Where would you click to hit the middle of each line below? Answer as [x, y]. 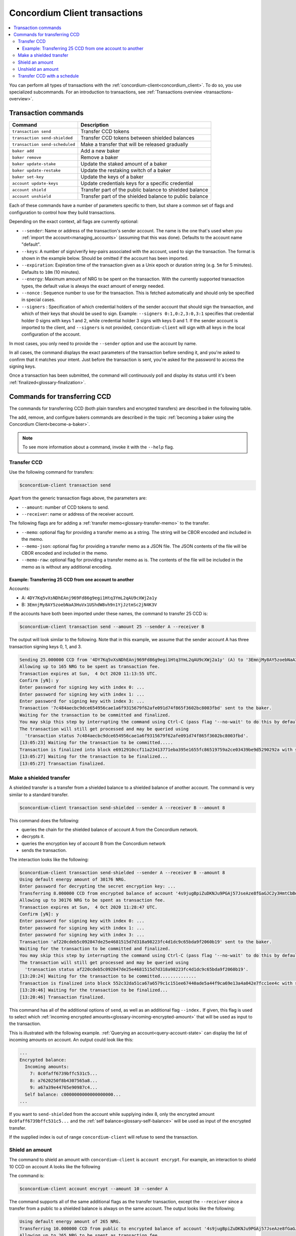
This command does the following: [44, 820]
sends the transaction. [44, 850]
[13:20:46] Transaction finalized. [62, 997]
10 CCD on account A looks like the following [55, 1166]
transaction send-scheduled [44, 144]
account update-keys [35, 183]
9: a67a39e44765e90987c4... [64, 1087]
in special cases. [38, 300]
